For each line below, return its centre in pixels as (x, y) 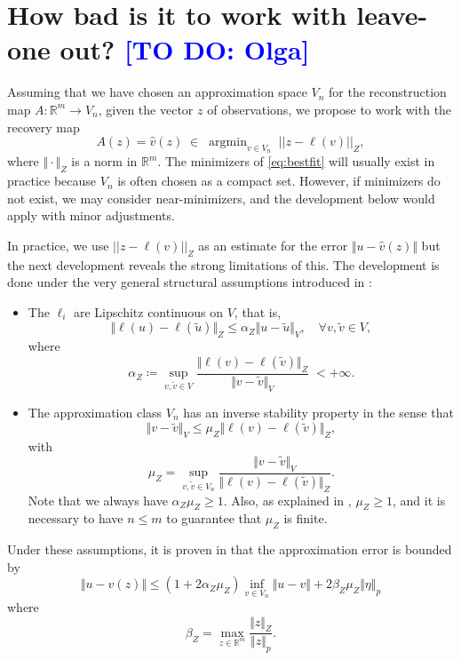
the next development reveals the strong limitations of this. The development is (223, 264)
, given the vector (146, 109)
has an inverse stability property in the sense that (318, 412)
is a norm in (104, 161)
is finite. (306, 518)
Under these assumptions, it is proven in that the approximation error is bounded (230, 549)
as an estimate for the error (273, 245)
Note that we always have (98, 500)
